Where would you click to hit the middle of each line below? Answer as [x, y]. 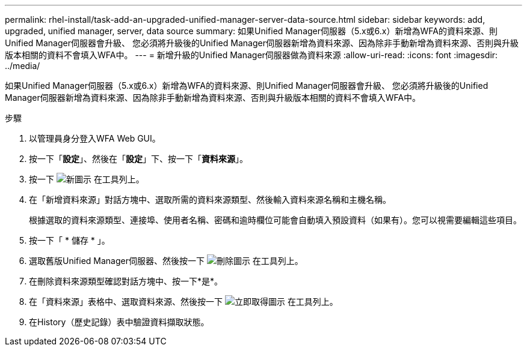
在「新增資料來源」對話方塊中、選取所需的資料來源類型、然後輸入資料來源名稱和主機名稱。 [210, 199]
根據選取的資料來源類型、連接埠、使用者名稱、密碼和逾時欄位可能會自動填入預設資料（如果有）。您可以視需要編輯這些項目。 [275, 220]
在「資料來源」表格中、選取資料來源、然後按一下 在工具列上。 [183, 301]
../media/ [23, 66]
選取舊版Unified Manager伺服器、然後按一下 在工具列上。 [166, 261]
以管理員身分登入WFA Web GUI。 [95, 138]
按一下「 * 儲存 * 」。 [69, 240]
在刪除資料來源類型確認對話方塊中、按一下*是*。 [126, 281]
